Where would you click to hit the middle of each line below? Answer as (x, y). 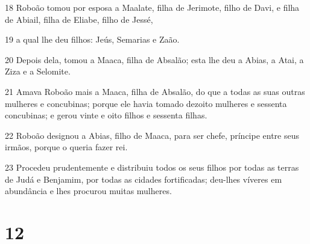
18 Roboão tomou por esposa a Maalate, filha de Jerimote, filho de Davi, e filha (152, 7)
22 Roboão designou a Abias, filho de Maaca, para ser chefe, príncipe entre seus (152, 135)
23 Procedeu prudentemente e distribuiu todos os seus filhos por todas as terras (152, 167)
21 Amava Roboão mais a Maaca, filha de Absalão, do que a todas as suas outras (155, 91)
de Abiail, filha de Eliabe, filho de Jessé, (79, 19)
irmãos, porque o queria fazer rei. (66, 147)
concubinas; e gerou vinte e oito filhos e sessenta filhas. (106, 115)
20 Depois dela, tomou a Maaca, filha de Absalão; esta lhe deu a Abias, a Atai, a (154, 59)
